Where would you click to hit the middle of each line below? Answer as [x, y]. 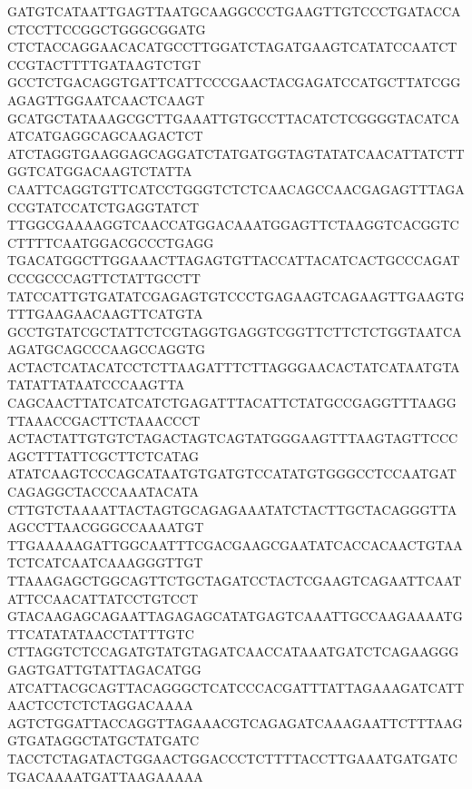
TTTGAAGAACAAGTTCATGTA [105, 314]
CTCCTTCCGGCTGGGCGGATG [107, 29]
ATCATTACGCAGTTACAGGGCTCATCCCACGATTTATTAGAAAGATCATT [236, 687]
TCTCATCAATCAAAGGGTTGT [105, 562]
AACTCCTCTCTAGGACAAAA [100, 705]
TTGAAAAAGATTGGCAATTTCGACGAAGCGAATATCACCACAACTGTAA [235, 544]
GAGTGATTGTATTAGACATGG [104, 669]
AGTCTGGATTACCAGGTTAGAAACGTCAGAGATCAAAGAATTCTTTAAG [235, 722]
